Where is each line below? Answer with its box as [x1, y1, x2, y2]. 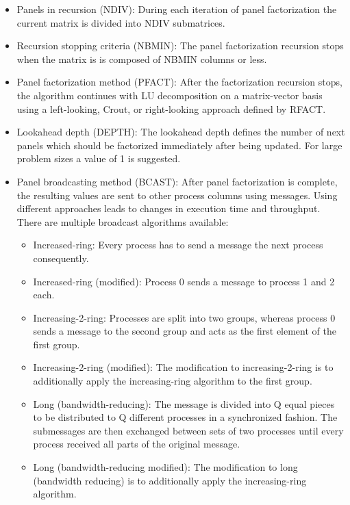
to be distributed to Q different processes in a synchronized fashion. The [33, 410, 338, 424]
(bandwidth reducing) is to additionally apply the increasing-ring [33, 473, 307, 487]
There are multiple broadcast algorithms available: [16, 214, 229, 229]
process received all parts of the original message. [33, 437, 240, 451]
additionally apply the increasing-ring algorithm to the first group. [33, 374, 312, 388]
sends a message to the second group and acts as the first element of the [33, 324, 336, 338]
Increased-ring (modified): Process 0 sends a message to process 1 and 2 [33, 274, 335, 288]
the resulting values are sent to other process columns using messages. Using [16, 187, 338, 202]
